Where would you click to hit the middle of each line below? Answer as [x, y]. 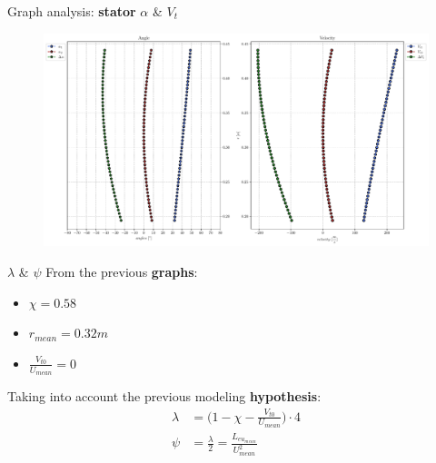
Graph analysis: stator [72, 11]
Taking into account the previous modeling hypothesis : [164, 395]
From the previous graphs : [122, 271]
